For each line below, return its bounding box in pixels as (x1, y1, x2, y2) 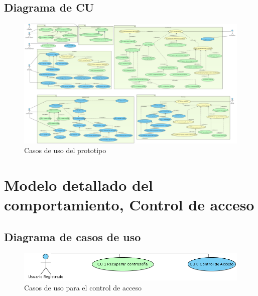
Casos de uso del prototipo (24, 145, 106, 156)
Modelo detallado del (4, 175, 153, 195)
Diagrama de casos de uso (4, 229, 141, 245)
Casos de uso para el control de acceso (24, 282, 142, 292)
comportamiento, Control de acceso (4, 194, 254, 215)
